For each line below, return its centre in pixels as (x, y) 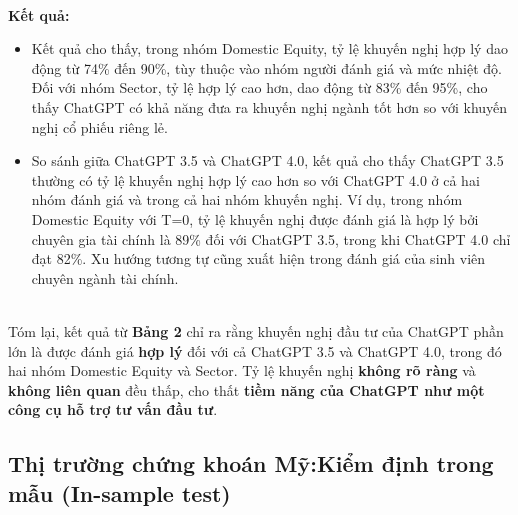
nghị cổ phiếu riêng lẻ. (99, 126)
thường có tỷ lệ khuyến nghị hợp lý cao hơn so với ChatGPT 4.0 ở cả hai (255, 179)
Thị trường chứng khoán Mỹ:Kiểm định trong (251, 463)
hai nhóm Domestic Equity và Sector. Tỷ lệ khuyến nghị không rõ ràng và (242, 370)
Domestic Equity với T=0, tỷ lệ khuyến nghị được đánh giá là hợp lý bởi (255, 218)
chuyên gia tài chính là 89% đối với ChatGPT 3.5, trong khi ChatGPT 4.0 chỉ (271, 238)
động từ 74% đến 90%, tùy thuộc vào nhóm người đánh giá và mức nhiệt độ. (266, 67)
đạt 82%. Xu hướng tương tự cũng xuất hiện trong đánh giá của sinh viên (258, 258)
